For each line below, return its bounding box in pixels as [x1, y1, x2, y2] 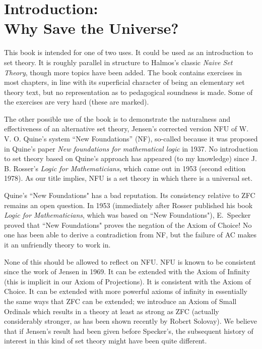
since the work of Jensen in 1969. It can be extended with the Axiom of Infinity [4, 266, 250, 277]
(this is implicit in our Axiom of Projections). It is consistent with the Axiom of [4, 276, 251, 286]
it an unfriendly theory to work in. [4, 239, 111, 250]
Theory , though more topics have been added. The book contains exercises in [4, 67, 242, 77]
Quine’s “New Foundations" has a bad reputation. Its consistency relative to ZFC [4, 190, 255, 201]
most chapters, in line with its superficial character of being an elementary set [4, 77, 245, 87]
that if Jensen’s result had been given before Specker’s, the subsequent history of [4, 325, 253, 336]
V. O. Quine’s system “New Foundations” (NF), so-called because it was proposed [4, 133, 258, 144]
